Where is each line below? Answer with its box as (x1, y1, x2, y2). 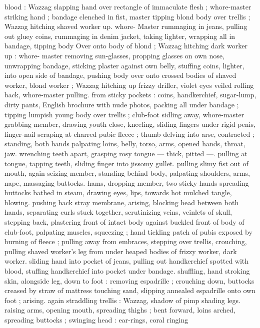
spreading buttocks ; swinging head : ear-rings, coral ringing (4, 315, 188, 325)
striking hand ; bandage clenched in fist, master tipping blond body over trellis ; (4, 11, 250, 21)
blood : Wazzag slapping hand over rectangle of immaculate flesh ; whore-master (4, 1, 251, 11)
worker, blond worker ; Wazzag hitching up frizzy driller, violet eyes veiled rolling (4, 79, 254, 90)
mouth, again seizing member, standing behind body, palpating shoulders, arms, (4, 168, 250, 178)
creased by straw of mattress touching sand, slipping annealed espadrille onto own (4, 285, 255, 296)
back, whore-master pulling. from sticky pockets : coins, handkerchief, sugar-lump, (4, 89, 256, 100)
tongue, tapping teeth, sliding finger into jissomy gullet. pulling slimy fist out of (4, 158, 248, 168)
